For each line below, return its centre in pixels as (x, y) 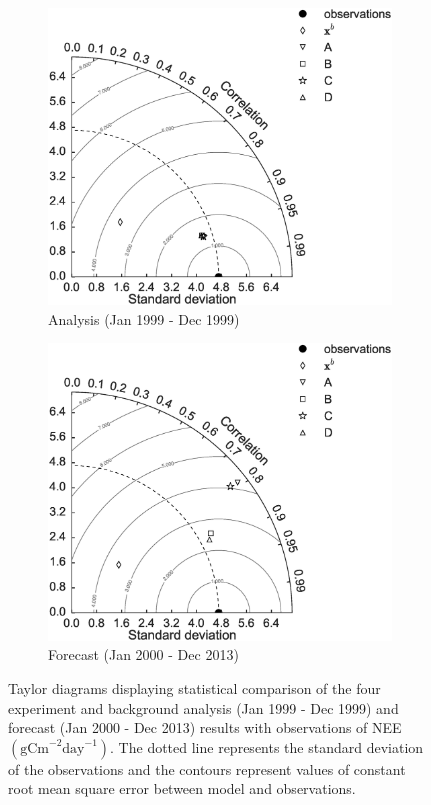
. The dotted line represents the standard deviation (267, 746)
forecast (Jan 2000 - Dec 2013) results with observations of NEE (205, 727)
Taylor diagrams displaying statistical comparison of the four (194, 687)
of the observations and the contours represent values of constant (207, 768)
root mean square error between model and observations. (182, 788)
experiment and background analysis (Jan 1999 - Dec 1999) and (203, 707)
